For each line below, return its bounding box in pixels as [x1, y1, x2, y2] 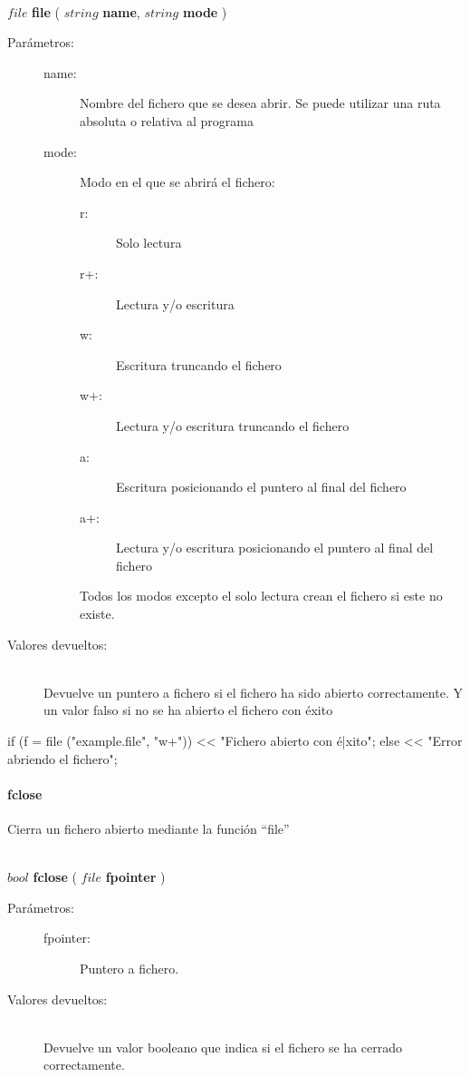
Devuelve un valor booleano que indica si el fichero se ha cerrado [43, 1037, 402, 1056]
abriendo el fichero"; [7, 749, 118, 768]
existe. [80, 604, 115, 623]
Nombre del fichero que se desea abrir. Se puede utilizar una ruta [80, 93, 441, 113]
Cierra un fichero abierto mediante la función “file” [7, 819, 290, 838]
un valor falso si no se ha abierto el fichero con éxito [43, 700, 333, 720]
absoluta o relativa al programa [80, 111, 254, 130]
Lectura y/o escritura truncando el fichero [116, 416, 350, 435]
